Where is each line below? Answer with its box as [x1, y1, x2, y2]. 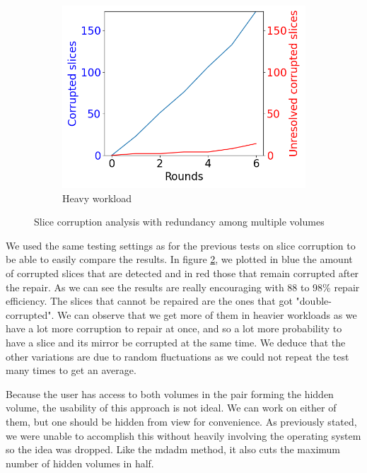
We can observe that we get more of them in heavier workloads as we [57, 307, 357, 322]
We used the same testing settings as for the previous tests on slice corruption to [6, 238, 356, 252]
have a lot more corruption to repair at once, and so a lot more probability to [6, 321, 342, 336]
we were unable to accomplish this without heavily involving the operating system [6, 428, 361, 443]
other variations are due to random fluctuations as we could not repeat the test [6, 349, 349, 363]
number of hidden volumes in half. [6, 455, 154, 470]
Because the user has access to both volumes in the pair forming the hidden [6, 386, 334, 401]
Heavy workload [62, 190, 132, 205]
